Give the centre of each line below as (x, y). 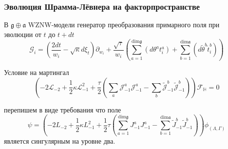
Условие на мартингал (37, 72)
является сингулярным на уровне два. (60, 140)
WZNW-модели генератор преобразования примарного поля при (124, 25)
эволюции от (23, 34)
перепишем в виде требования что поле (63, 109)
